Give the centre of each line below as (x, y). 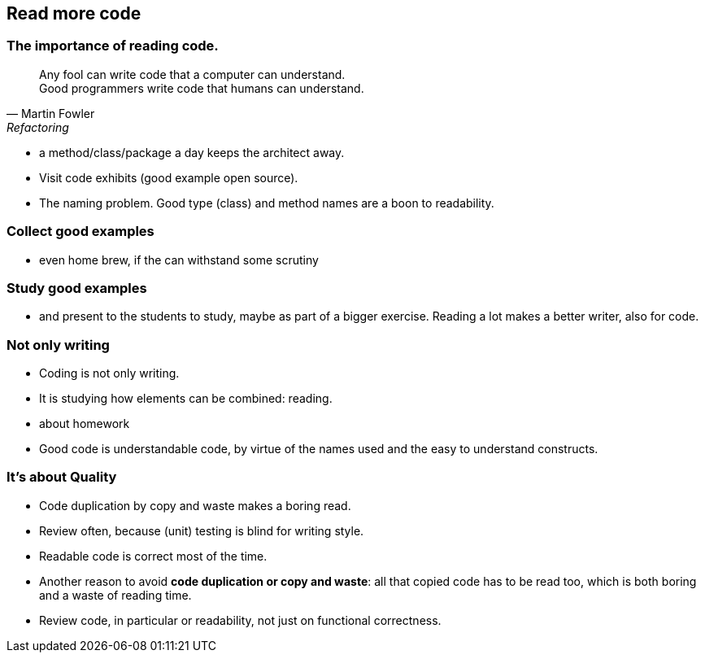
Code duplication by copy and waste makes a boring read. (195, 505)
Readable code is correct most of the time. (153, 556)
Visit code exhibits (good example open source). (169, 177)
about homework (85, 424)
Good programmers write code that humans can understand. (202, 88)
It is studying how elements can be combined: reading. (186, 399)
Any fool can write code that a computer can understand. (192, 74)
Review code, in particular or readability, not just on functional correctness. (240, 620)
